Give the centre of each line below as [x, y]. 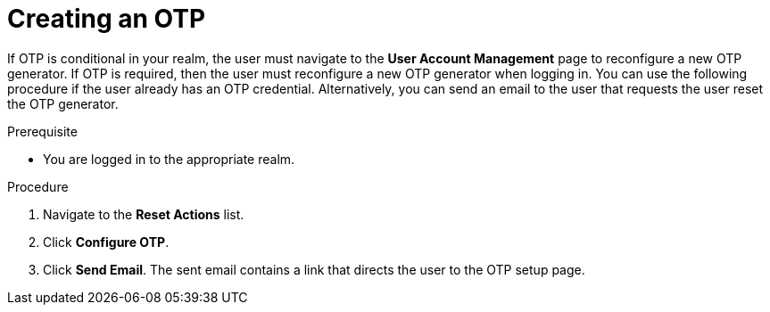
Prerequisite [42, 131]
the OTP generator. [63, 103]
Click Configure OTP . [106, 242]
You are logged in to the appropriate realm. [169, 159]
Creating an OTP [107, 19]
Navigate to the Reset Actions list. [144, 214]
